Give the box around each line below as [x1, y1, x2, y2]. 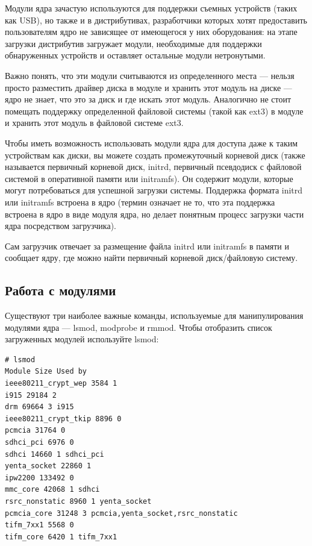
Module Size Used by [5, 367, 87, 376]
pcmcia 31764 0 [5, 426, 66, 435]
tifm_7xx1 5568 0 [5, 521, 74, 530]
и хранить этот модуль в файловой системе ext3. [5, 116, 184, 129]
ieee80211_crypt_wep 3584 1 [5, 379, 117, 388]
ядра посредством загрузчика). [5, 219, 116, 232]
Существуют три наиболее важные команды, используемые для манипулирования [5, 309, 304, 322]
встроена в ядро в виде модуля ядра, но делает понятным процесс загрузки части [5, 207, 304, 220]
